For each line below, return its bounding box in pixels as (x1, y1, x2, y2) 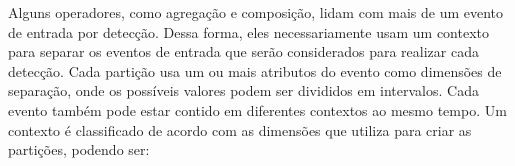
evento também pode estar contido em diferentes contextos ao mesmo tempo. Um (8, 99, 507, 120)
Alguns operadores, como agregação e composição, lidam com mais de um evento (8, 2, 504, 22)
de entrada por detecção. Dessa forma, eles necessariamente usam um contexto (8, 21, 489, 42)
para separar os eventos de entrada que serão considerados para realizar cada (8, 41, 479, 62)
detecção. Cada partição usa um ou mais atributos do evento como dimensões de (8, 60, 502, 81)
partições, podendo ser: (8, 139, 150, 160)
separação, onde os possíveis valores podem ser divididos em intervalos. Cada (8, 80, 479, 101)
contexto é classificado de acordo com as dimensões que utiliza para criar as (8, 119, 472, 140)
